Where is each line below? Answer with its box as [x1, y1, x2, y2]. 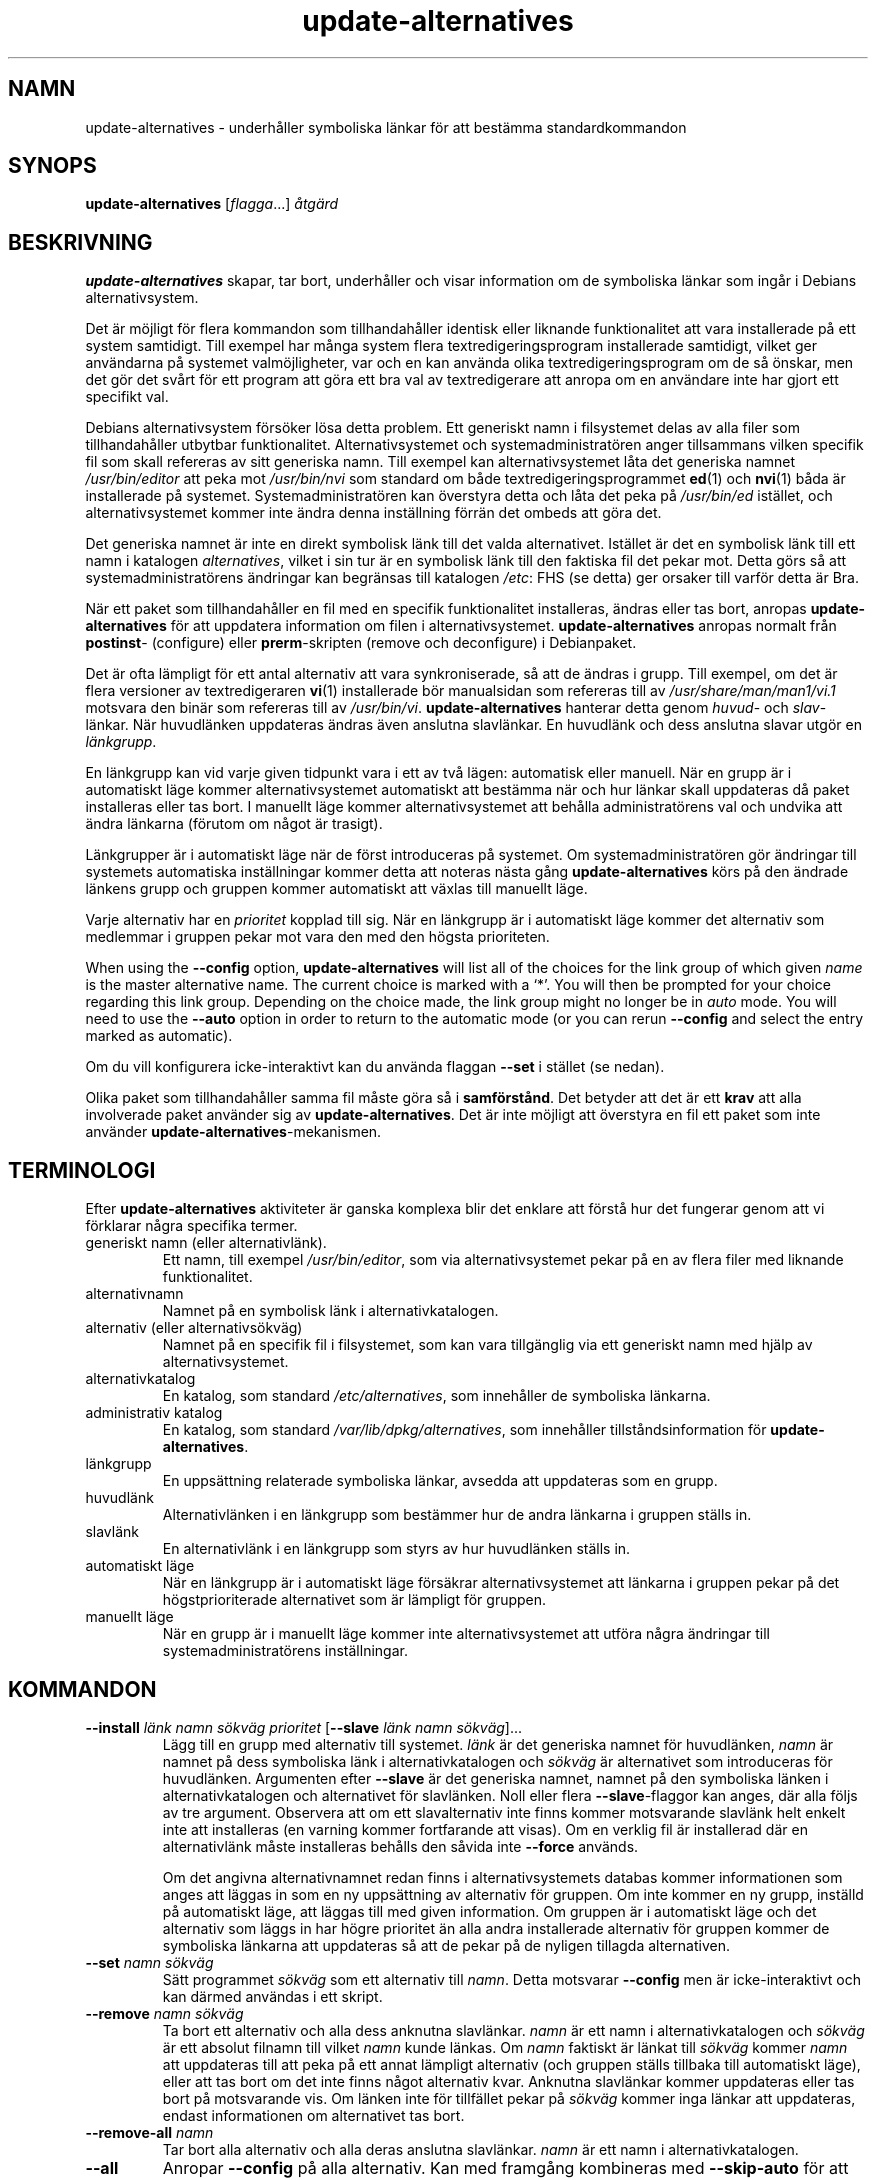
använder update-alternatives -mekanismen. [85, 1123, 382, 1141]
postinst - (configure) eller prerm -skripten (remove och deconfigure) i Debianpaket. [85, 634, 637, 652]
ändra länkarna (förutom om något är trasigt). [85, 815, 383, 833]
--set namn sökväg [85, 1953, 214, 1971]
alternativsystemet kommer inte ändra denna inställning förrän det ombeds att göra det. [85, 504, 662, 522]
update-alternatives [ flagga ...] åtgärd [85, 195, 339, 213]
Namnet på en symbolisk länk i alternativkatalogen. [162, 1302, 499, 1320]
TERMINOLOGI [8, 1157, 156, 1183]
